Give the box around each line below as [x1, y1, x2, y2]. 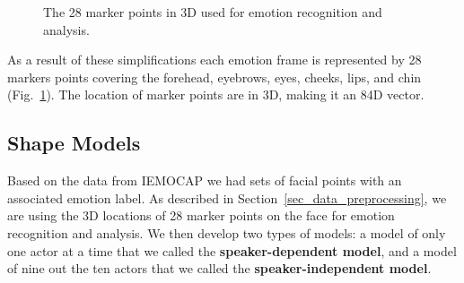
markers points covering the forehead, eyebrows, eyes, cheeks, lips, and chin [7, 67, 422, 86]
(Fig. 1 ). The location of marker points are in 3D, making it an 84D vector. [7, 85, 425, 104]
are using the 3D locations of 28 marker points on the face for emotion [7, 206, 395, 225]
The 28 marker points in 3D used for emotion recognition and [43, 3, 382, 21]
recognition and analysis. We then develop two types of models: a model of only [7, 223, 446, 242]
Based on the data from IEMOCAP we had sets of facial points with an [7, 171, 402, 190]
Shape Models [7, 129, 141, 157]
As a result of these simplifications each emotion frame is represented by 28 [7, 50, 422, 69]
